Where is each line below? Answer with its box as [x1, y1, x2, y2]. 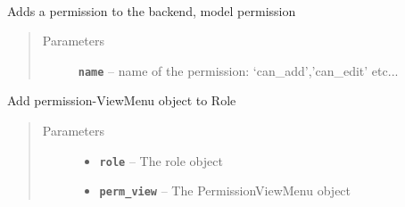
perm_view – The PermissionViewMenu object [99, 181, 351, 200]
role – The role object [99, 151, 223, 170]
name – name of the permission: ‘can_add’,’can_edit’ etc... [78, 61, 399, 79]
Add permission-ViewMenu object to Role [7, 91, 236, 110]
